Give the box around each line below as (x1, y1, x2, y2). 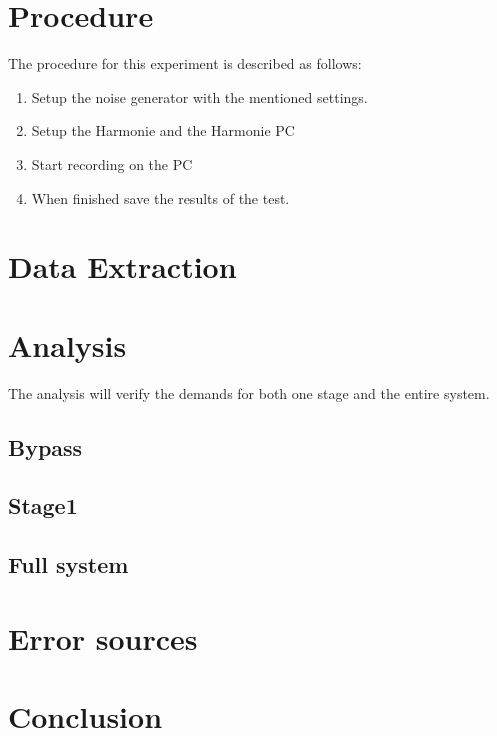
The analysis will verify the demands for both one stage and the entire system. (8, 382, 490, 403)
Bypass (8, 431, 83, 462)
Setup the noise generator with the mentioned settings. (31, 86, 368, 107)
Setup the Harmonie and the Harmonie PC (31, 120, 295, 141)
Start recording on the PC (31, 153, 193, 174)
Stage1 (8, 490, 78, 521)
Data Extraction (8, 246, 237, 287)
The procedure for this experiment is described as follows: (8, 53, 362, 74)
